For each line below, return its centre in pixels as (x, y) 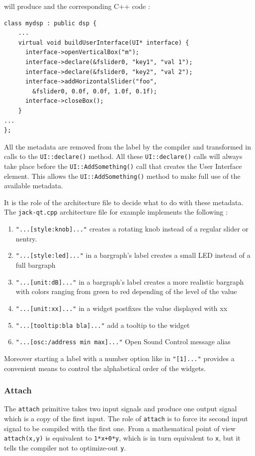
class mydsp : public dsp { (50, 23)
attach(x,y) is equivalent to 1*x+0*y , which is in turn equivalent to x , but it (122, 438)
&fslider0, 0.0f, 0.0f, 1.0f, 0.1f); (95, 91)
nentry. (26, 238)
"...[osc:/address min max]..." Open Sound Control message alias (123, 342)
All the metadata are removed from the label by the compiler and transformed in (127, 146)
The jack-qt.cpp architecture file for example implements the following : (116, 212)
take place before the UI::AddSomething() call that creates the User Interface (123, 166)
